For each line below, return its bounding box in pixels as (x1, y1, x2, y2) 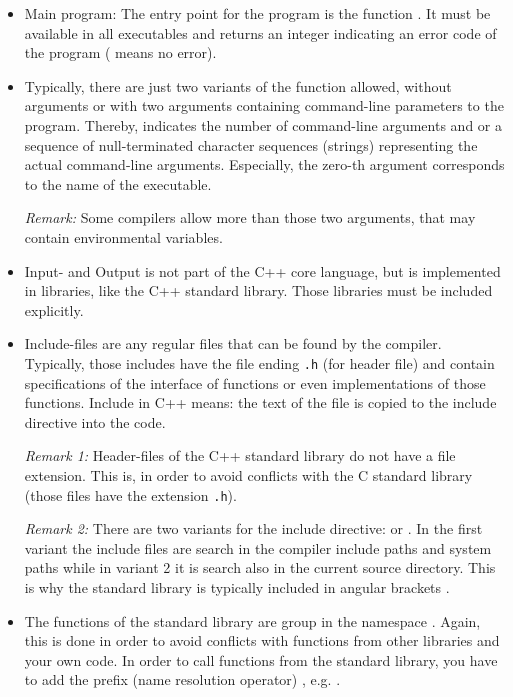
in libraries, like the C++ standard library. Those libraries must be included (24, 280, 493, 301)
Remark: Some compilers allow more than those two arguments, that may (24, 207, 476, 228)
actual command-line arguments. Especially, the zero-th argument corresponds (24, 154, 505, 175)
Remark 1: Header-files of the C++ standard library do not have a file (24, 445, 456, 466)
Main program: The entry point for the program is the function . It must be (24, 3, 491, 23)
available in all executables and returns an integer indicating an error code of (24, 22, 497, 43)
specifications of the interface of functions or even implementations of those (24, 372, 486, 393)
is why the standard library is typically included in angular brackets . (24, 576, 450, 597)
